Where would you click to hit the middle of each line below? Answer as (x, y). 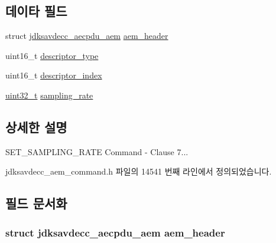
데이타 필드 (36, 11)
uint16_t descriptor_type (52, 55)
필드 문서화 (36, 203)
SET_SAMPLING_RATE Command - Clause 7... (97, 151)
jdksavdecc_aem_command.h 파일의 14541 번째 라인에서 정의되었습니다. (139, 171)
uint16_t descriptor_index (54, 75)
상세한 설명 (36, 127)
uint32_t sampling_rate (49, 95)
